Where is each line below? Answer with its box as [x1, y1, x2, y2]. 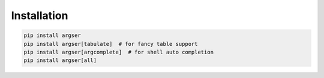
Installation [11, 9, 68, 22]
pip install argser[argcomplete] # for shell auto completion [23, 48, 214, 55]
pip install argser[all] [23, 57, 97, 64]
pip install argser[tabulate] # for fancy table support [23, 40, 198, 47]
